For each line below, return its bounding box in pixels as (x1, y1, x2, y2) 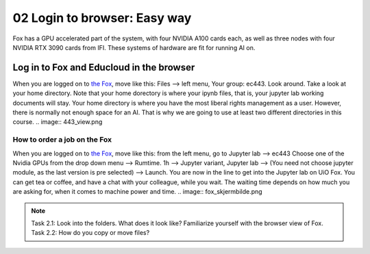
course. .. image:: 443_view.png (12, 118, 103, 126)
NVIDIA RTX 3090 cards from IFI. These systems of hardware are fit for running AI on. (12, 43, 256, 51)
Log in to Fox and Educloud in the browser (12, 62, 195, 73)
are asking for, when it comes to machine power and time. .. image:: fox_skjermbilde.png (12, 188, 263, 196)
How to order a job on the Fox (12, 135, 112, 144)
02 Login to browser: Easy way (12, 10, 192, 25)
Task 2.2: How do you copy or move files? (31, 229, 150, 237)
